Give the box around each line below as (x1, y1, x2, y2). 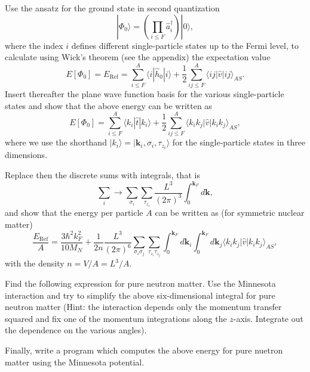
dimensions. (5, 148, 47, 161)
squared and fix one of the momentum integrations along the (5, 312, 227, 324)
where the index (5, 39, 63, 51)
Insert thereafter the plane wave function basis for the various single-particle (5, 87, 284, 100)
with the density (5, 257, 65, 269)
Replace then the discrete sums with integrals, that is (5, 168, 200, 181)
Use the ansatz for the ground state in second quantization (5, 2, 220, 14)
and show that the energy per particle (5, 206, 143, 219)
